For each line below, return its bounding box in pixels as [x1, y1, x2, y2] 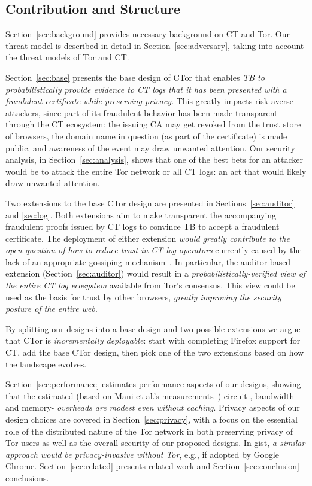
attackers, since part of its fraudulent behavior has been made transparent [5, 106, 278, 119]
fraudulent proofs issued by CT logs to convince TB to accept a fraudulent [5, 220, 280, 233]
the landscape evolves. [5, 357, 87, 370]
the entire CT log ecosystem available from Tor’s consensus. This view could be [5, 279, 295, 291]
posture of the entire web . [5, 302, 98, 315]
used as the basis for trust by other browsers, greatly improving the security [5, 290, 281, 303]
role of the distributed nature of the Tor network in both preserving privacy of [5, 424, 293, 437]
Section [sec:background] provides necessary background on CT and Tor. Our [5, 28, 290, 40]
